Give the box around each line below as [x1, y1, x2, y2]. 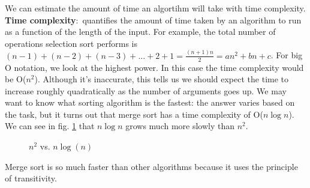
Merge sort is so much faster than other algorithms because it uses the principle [5, 160, 298, 172]
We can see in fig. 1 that [5, 120, 95, 132]
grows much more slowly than [125, 120, 235, 132]
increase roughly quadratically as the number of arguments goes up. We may [5, 84, 287, 97]
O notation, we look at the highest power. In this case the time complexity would [5, 61, 304, 73]
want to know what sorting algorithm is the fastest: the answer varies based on [5, 96, 295, 109]
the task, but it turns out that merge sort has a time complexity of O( [5, 108, 263, 120]
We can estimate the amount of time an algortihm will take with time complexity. [5, 2, 306, 14]
